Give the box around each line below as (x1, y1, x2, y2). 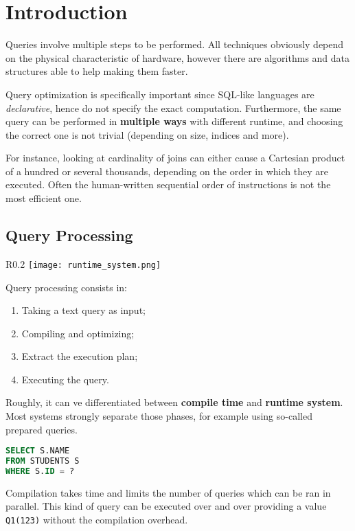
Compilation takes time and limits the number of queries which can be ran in (5, 485, 331, 499)
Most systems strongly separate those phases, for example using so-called (5, 409, 312, 423)
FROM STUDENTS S (5, 456, 80, 466)
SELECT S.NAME (5, 446, 70, 456)
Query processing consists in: (5, 280, 128, 294)
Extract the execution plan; (21, 349, 138, 363)
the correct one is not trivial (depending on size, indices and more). (5, 127, 289, 142)
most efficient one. (5, 191, 82, 205)
